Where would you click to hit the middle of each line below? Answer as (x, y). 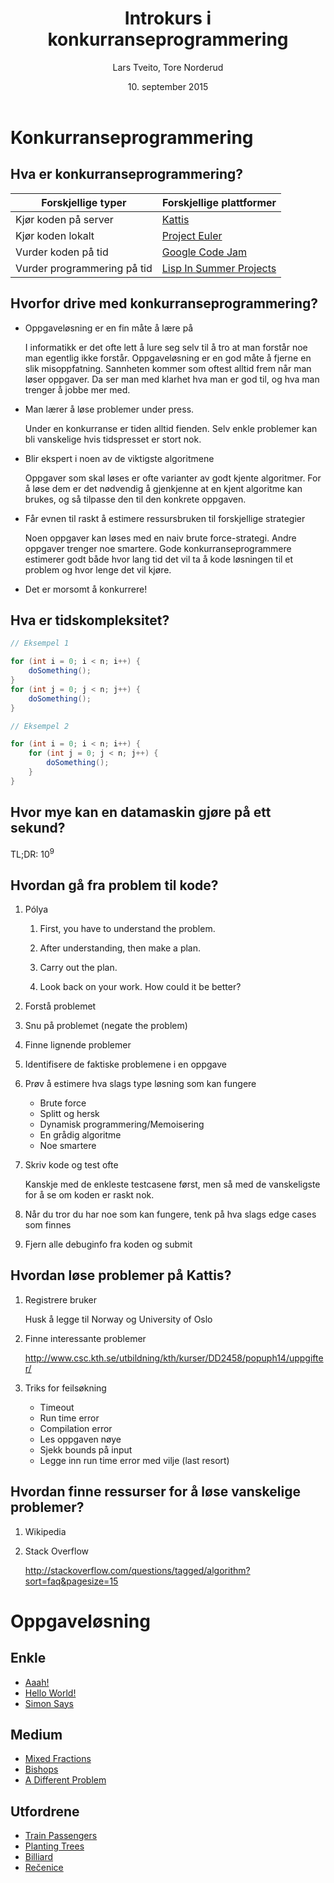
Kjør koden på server (64, 219)
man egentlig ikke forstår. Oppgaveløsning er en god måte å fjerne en (168, 358)
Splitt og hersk (69, 1114)
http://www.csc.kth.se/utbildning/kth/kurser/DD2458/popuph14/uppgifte (174, 1358)
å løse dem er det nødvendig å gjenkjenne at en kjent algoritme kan (163, 488)
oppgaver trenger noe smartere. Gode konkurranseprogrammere (158, 548)
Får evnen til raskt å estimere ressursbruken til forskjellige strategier (165, 518)
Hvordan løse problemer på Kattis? (121, 1275)
